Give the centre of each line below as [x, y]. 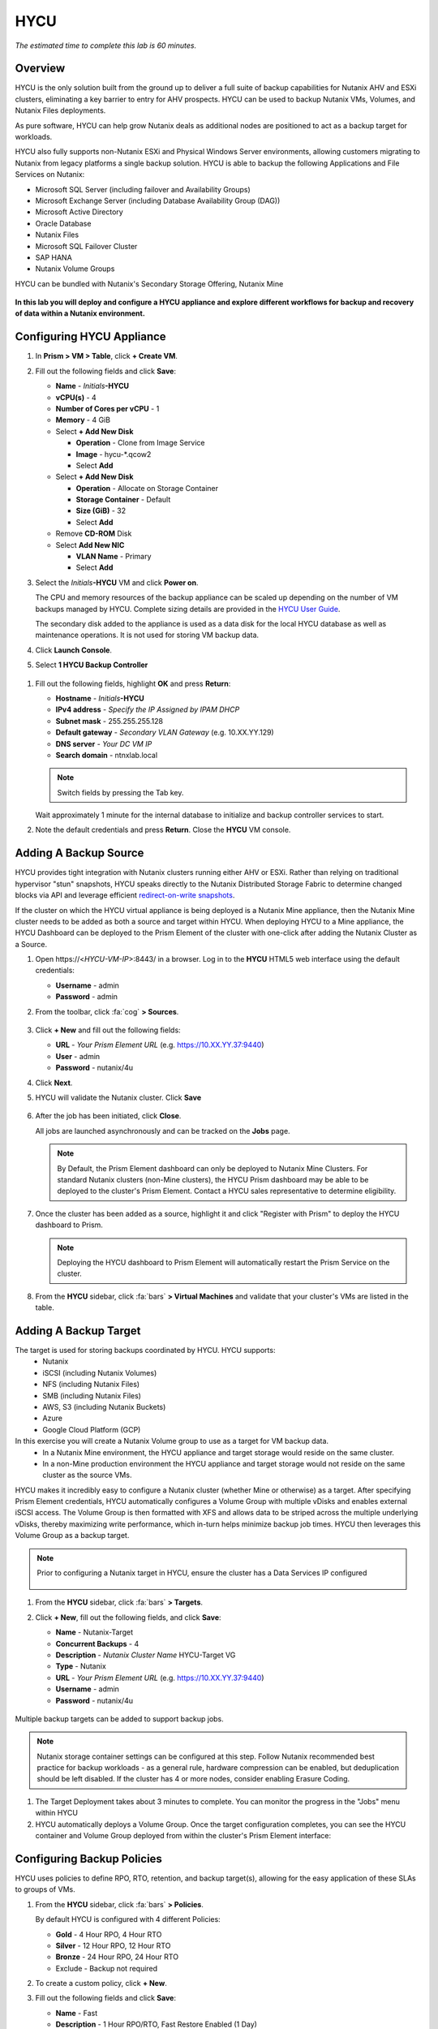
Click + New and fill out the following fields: [108, 1030]
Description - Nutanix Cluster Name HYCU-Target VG [146, 1655]
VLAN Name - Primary [114, 557]
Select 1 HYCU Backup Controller [92, 665]
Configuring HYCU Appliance [90, 337]
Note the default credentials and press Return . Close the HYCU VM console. [163, 830]
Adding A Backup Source [79, 853]
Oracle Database [63, 223]
